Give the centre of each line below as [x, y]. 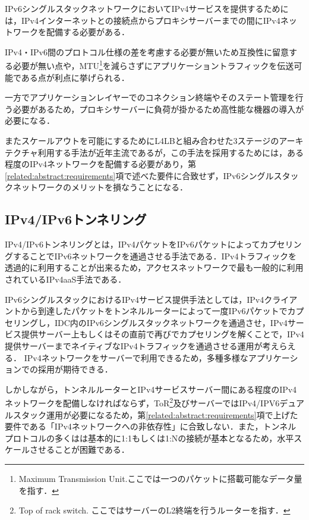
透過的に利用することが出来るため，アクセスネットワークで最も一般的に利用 [154, 267]
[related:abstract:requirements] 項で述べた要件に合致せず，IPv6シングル [139, 175]
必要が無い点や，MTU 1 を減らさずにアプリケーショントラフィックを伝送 [153, 65]
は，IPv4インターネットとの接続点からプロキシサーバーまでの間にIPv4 [143, 20]
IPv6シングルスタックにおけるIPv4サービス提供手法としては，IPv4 [135, 299]
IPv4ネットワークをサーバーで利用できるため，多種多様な [136, 357]
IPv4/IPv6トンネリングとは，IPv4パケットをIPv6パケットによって [133, 244]
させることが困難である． [79, 449]
